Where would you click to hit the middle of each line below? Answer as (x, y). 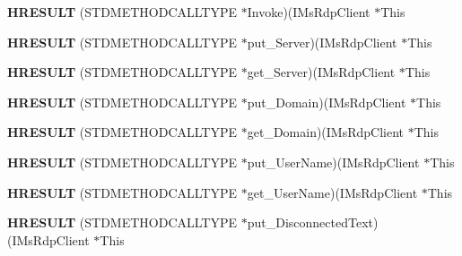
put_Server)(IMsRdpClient (322, 42)
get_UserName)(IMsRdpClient (332, 192)
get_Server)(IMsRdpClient (321, 72)
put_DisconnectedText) (313, 222)
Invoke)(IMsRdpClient (309, 12)
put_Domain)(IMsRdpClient (327, 102)
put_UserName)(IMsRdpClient (333, 162)
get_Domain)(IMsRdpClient (326, 132)
